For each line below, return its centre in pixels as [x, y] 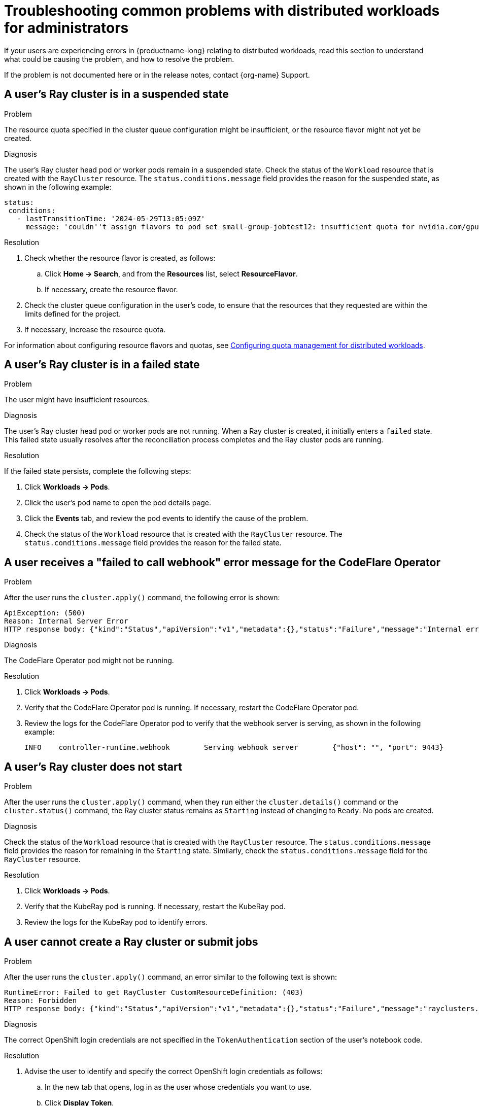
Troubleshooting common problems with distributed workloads [222, 11]
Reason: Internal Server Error [66, 621]
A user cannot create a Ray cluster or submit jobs [131, 942]
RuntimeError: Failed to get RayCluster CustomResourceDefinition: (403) [154, 992]
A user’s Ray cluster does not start [93, 767]
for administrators [66, 28]
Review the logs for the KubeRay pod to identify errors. [116, 922]
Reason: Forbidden [41, 1000]
